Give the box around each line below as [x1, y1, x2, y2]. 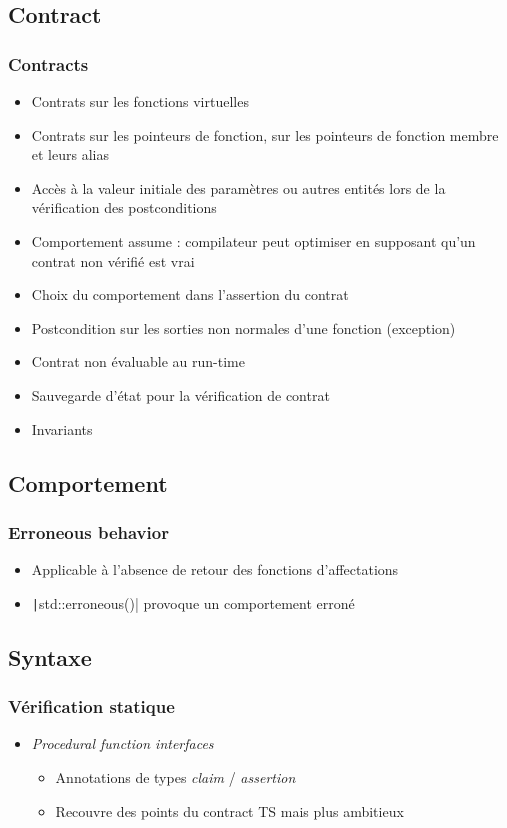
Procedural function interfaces [31, 733, 214, 754]
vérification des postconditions [31, 197, 217, 218]
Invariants [31, 418, 93, 439]
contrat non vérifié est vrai [31, 250, 195, 271]
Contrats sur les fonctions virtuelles [31, 91, 249, 111]
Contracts [8, 51, 89, 76]
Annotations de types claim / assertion [55, 766, 296, 787]
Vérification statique [8, 694, 175, 719]
